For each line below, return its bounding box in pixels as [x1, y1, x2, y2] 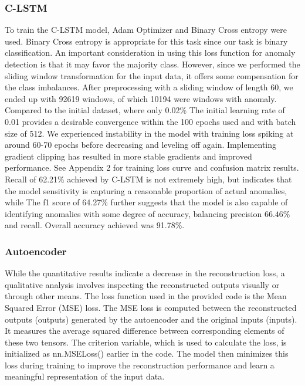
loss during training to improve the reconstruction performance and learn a [5, 358, 274, 371]
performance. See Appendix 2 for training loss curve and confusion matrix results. [5, 161, 299, 174]
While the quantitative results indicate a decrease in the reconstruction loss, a [5, 267, 285, 279]
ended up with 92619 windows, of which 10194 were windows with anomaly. [5, 92, 277, 104]
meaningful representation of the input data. [5, 370, 165, 382]
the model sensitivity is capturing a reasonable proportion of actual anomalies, [5, 184, 287, 197]
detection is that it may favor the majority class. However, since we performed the [5, 58, 300, 70]
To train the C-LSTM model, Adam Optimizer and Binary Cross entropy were [5, 23, 287, 36]
